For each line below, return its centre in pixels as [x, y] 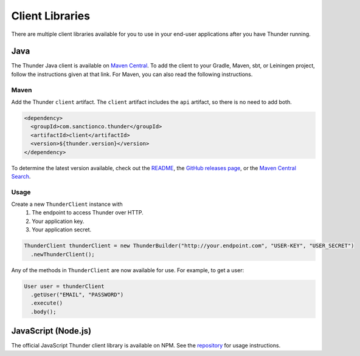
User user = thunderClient [64, 286]
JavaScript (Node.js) [51, 331]
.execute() [47, 303]
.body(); [43, 312]
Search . [21, 176]
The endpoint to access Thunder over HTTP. [88, 213]
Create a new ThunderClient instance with [67, 204]
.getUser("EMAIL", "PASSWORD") [77, 294]
